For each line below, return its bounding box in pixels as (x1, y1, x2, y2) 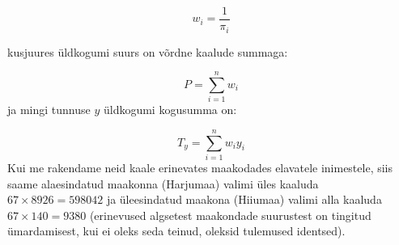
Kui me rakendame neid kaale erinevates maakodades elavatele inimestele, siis (7, 158, 393, 175)
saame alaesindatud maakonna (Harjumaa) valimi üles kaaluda (7, 175, 319, 192)
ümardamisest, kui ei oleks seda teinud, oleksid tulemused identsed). (7, 222, 346, 239)
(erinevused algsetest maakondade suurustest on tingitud (89, 206, 371, 223)
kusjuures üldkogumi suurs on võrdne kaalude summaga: (7, 43, 288, 60)
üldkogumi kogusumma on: (103, 101, 237, 118)
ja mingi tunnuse (7, 101, 91, 118)
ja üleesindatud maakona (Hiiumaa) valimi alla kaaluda (106, 191, 382, 208)
